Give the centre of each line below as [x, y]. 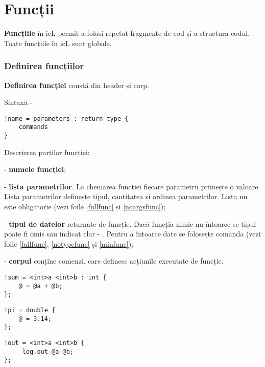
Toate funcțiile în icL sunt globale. [58, 43]
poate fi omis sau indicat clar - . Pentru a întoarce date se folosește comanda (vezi [132, 234]
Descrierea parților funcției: [47, 152]
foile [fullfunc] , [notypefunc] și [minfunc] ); [69, 243]
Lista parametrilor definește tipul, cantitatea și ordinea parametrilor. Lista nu [126, 196]
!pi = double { [30, 310]
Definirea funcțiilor [44, 66]
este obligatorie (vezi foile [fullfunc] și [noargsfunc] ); [85, 207]
